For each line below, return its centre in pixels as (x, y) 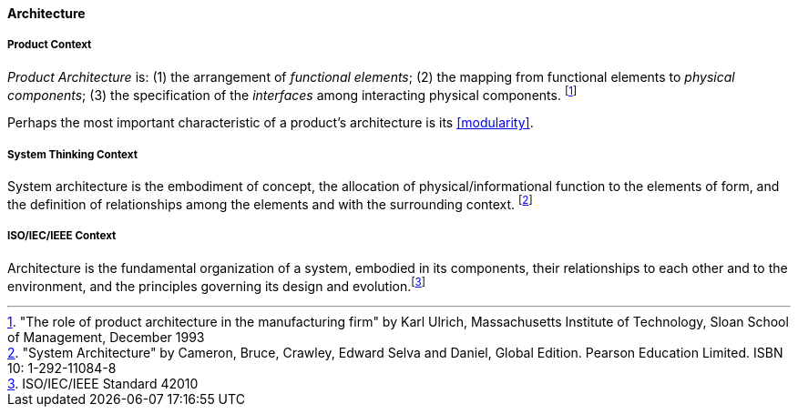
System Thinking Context (72, 154)
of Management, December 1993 (106, 338)
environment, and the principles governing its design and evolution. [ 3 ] (216, 284)
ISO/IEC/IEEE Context (62, 236)
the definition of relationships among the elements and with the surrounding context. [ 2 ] (270, 203)
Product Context (50, 45)
